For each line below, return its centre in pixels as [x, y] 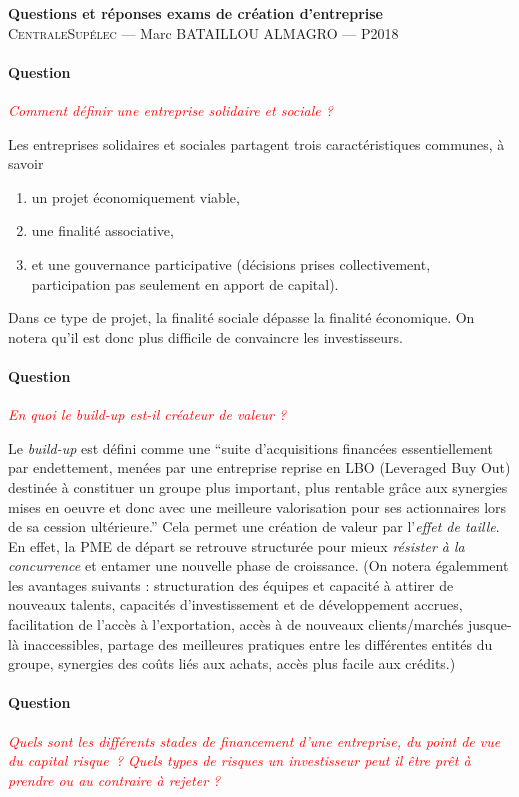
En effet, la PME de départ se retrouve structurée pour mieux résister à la [236, 545]
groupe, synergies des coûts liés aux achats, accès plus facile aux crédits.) [232, 663]
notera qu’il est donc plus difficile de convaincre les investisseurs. [205, 336]
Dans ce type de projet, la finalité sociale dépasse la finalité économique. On [241, 317]
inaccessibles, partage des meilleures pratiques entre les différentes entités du [258, 643]
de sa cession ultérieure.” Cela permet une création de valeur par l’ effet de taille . [254, 526]
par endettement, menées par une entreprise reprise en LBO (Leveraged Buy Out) [259, 467]
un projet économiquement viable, [135, 196]
